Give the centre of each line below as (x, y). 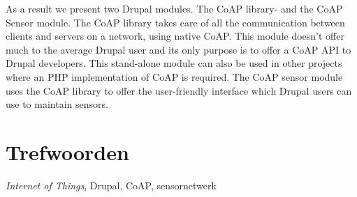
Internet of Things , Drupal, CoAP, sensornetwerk (111, 185)
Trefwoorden (67, 151)
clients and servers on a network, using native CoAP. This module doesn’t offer (175, 36)
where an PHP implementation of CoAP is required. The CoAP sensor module (174, 76)
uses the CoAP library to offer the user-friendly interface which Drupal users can (179, 90)
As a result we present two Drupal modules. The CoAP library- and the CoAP (174, 8)
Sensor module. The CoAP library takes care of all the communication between (175, 22)
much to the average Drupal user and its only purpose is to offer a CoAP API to (178, 49)
